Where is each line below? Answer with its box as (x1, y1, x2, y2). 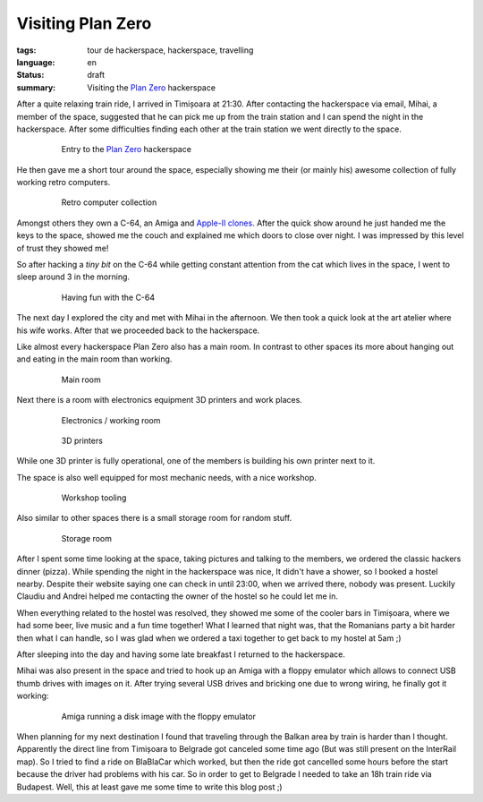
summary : (16, 81, 56, 93)
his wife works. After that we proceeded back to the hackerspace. (16, 325, 260, 336)
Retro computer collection (61, 197, 157, 208)
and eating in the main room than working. (16, 354, 173, 364)
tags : (16, 45, 37, 55)
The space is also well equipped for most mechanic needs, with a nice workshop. (16, 472, 317, 482)
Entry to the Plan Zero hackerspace (61, 144, 192, 155)
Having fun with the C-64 (61, 292, 156, 303)
